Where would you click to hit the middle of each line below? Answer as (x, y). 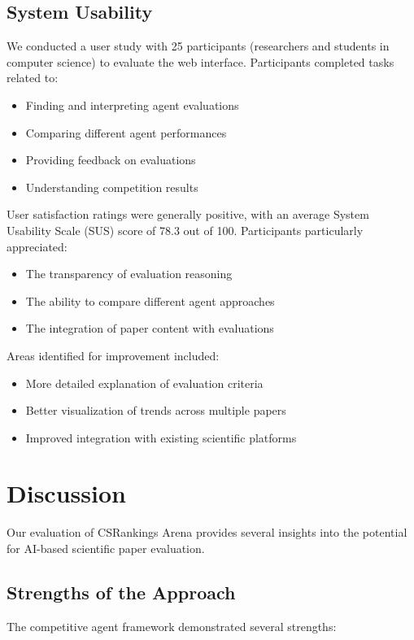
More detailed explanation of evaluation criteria (144, 383)
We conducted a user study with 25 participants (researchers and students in (198, 46)
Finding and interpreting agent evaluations (132, 104)
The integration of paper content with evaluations (150, 328)
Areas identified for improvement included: (113, 355)
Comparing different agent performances (126, 132)
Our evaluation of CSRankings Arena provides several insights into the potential (207, 532)
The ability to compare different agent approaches (150, 300)
